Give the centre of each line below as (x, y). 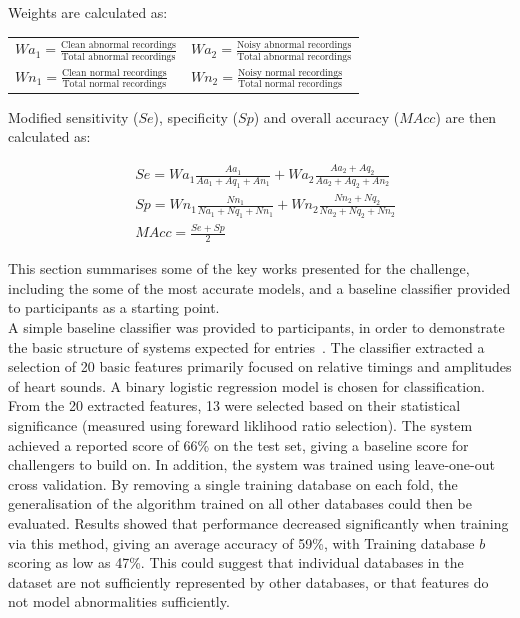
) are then (466, 116)
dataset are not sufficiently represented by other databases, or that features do (248, 581)
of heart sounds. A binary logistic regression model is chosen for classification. (246, 385)
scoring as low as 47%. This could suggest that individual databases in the (236, 562)
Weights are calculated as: (88, 12)
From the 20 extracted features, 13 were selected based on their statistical (234, 405)
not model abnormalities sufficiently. (119, 601)
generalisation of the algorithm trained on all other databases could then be (240, 503)
